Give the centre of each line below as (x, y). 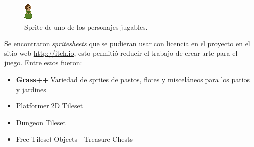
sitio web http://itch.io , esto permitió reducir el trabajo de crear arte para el (121, 53)
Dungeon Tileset (41, 122)
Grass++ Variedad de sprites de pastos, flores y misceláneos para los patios (133, 79)
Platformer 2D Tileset (50, 106)
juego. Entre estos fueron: (43, 63)
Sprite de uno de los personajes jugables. (86, 26)
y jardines (31, 89)
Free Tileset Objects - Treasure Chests (74, 139)
